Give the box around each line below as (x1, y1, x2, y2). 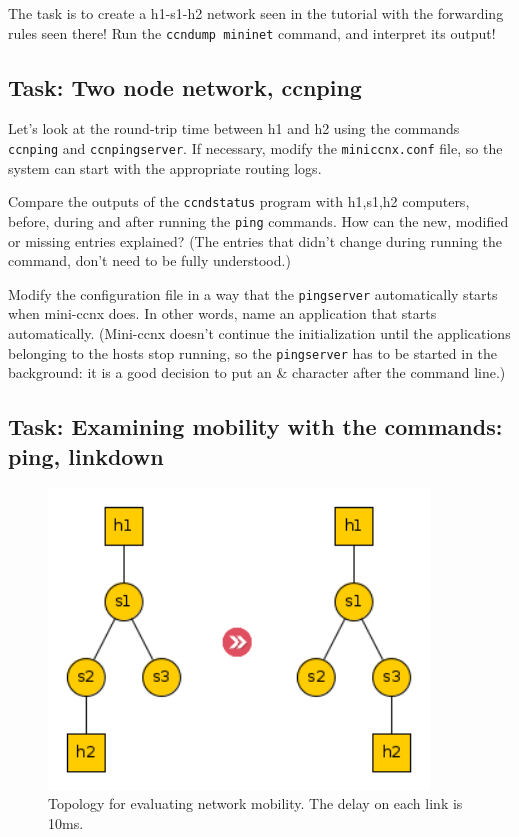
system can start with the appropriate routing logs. (8, 157, 322, 178)
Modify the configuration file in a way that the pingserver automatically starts (8, 283, 498, 304)
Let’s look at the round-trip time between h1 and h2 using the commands (8, 118, 460, 139)
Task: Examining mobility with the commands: (8, 411, 503, 442)
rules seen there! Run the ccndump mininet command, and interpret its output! (8, 22, 496, 43)
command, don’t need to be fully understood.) (8, 250, 291, 271)
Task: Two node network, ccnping (8, 71, 362, 102)
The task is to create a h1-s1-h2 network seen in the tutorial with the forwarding (8, 3, 504, 23)
